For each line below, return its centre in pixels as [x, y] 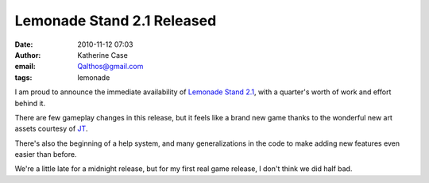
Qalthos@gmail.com [110, 67]
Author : [28, 55]
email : [25, 67]
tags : [23, 77]
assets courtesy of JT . [51, 129]
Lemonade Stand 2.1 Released [116, 21]
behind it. [30, 103]
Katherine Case [103, 55]
